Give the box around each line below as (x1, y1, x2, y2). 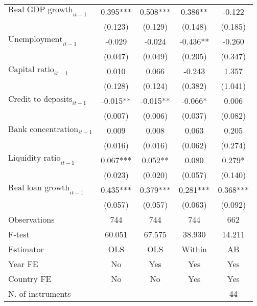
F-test (8, 228, 30, 240)
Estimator (8, 243, 44, 255)
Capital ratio (8, 65, 54, 74)
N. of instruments (8, 288, 71, 299)
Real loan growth (8, 184, 70, 192)
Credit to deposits (8, 95, 73, 103)
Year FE (8, 258, 38, 270)
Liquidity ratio (8, 154, 61, 163)
